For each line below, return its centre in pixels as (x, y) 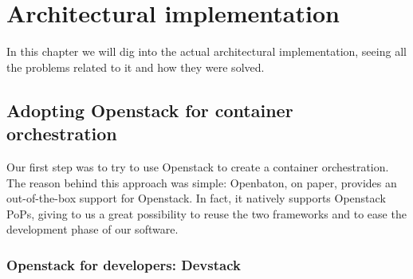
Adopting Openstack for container (150, 110)
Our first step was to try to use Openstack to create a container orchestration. (198, 166)
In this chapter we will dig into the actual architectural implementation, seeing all (206, 51)
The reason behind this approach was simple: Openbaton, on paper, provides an (202, 182)
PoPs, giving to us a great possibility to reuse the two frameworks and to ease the (206, 213)
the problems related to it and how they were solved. (136, 67)
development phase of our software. (92, 229)
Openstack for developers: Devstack (124, 264)
